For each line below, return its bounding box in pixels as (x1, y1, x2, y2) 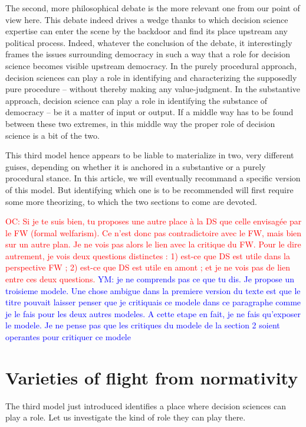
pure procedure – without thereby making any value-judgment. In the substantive (5, 83, 301, 95)
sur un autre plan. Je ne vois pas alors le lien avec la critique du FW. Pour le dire (5, 238, 301, 250)
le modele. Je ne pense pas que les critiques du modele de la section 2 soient (5, 319, 280, 331)
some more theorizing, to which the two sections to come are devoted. (5, 195, 257, 207)
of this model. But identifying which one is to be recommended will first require (5, 183, 294, 195)
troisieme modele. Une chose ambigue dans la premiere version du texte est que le (5, 284, 301, 296)
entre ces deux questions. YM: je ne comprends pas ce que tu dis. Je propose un (5, 273, 295, 285)
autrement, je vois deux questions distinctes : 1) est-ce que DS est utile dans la (5, 249, 291, 262)
